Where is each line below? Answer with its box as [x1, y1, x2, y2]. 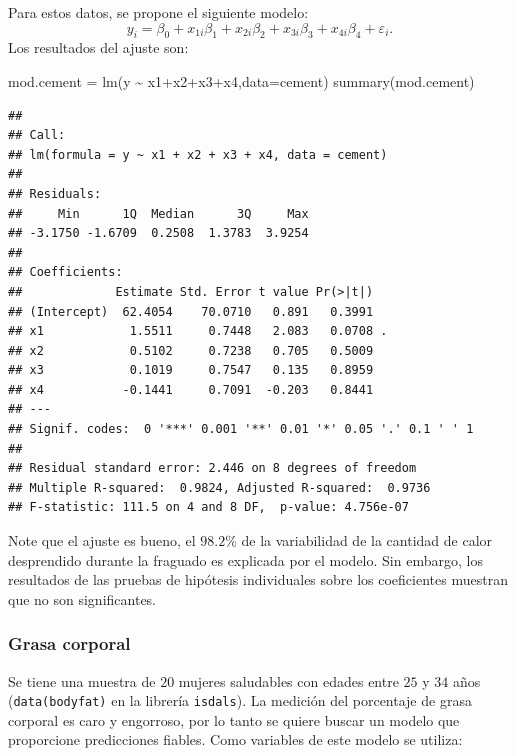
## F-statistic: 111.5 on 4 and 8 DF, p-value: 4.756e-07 [8, 500, 409, 515]
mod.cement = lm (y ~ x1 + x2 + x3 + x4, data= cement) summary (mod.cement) [8, 70, 475, 91]
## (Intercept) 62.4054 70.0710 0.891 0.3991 [8, 304, 374, 319]
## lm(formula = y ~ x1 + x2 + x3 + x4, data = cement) [8, 147, 388, 162]
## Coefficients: [8, 265, 123, 280]
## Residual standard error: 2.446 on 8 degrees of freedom [8, 461, 417, 476]
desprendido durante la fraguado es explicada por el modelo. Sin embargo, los [8, 549, 483, 570]
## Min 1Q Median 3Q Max [8, 206, 309, 221]
